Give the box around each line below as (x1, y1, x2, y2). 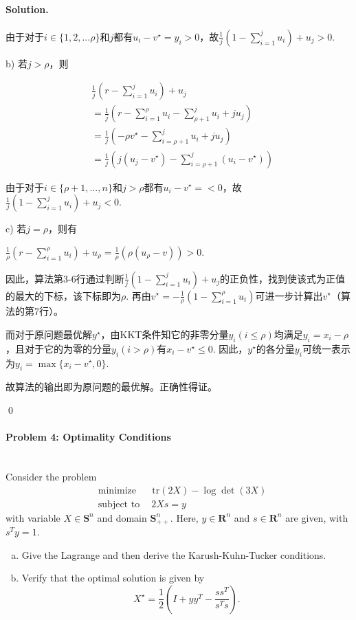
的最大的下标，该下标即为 (5, 288, 121, 302)
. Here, (170, 510, 199, 524)
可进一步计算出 (255, 288, 323, 302)
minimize (98, 485, 137, 496)
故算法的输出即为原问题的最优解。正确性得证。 (5, 379, 217, 394)
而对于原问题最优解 (5, 326, 92, 341)
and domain (97, 510, 147, 524)
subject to (98, 499, 140, 509)
